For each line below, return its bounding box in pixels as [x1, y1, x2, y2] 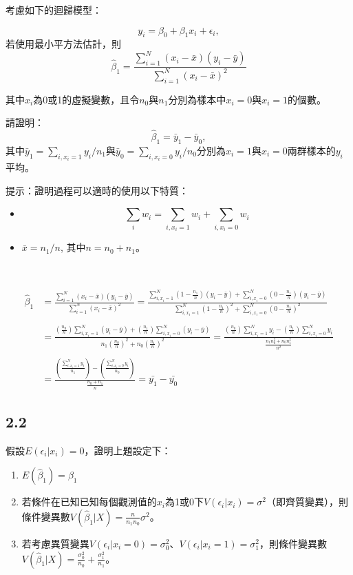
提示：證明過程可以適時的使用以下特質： [6, 183, 189, 197]
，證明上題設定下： [84, 443, 171, 457]
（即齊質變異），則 [266, 494, 348, 509]
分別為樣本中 [168, 92, 226, 106]
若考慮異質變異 [21, 536, 89, 550]
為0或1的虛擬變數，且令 [33, 92, 140, 106]
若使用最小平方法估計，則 [6, 37, 121, 51]
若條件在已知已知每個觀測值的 [21, 494, 157, 509]
